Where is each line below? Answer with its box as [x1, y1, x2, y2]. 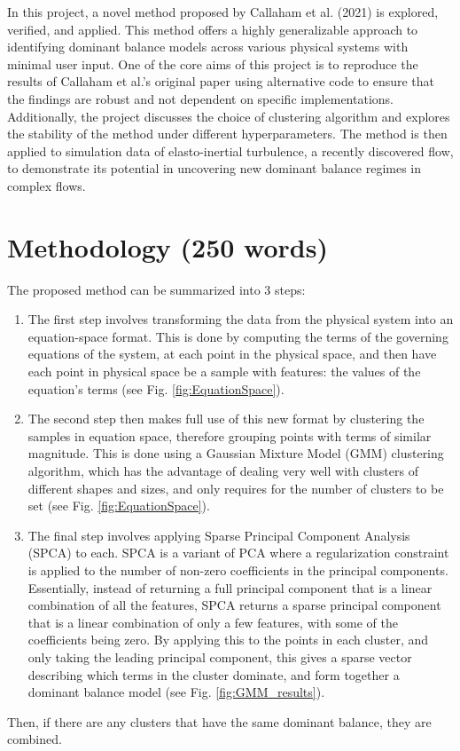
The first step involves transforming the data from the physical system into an [27, 310, 454, 328]
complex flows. [7, 176, 86, 194]
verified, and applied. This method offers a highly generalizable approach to [7, 20, 418, 38]
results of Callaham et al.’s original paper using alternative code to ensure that [7, 72, 435, 91]
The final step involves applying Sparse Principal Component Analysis [27, 526, 410, 544]
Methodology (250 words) [7, 228, 328, 265]
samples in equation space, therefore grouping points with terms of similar [27, 426, 432, 445]
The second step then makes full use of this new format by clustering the [27, 409, 425, 428]
